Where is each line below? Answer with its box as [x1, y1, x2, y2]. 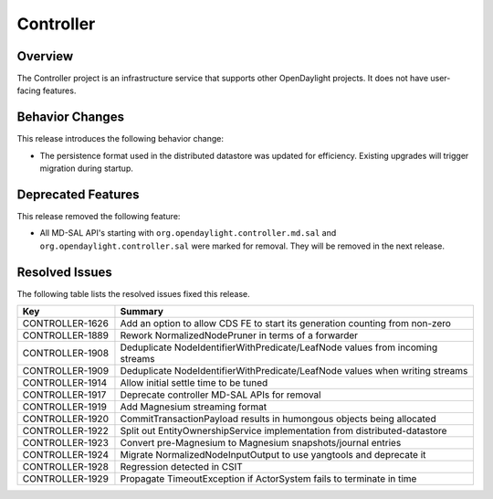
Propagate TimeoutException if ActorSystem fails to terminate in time [120, 472, 417, 485]
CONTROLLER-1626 [22, 317, 110, 330]
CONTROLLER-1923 [22, 437, 110, 450]
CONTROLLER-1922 [22, 425, 109, 438]
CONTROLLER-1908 [22, 347, 110, 360]
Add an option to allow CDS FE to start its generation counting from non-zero [120, 317, 452, 330]
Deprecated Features [16, 186, 141, 202]
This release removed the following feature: [16, 211, 181, 222]
